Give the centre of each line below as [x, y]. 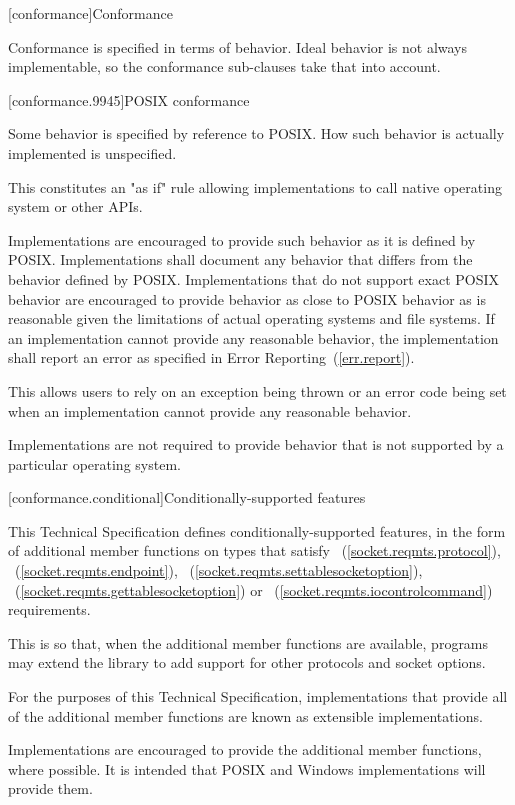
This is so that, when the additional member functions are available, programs [248, 642]
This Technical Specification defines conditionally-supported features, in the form [257, 530]
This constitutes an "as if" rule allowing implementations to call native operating [255, 186]
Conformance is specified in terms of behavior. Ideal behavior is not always [238, 46]
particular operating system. [94, 463]
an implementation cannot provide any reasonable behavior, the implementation [253, 337]
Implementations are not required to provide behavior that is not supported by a [256, 444]
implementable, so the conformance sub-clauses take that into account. [224, 66]
